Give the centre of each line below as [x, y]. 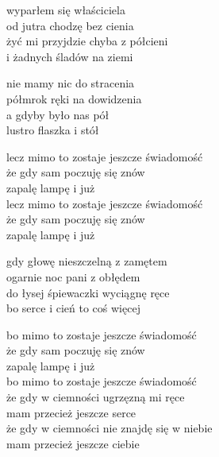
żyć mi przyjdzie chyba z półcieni [87, 41]
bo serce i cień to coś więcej [73, 308]
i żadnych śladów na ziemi [70, 56]
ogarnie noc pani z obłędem [73, 276]
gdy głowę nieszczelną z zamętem [87, 261]
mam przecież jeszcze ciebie [73, 443]
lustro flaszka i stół [53, 130]
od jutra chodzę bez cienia [70, 25]
